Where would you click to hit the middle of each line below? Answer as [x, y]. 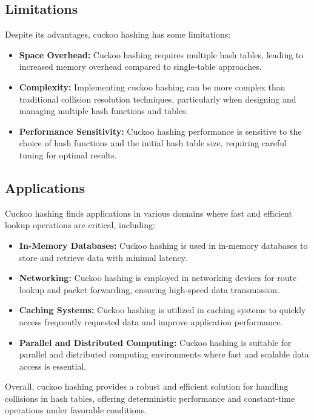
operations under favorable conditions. [76, 410]
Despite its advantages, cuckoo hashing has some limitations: [118, 34]
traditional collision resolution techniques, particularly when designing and [158, 99]
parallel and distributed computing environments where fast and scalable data [164, 354]
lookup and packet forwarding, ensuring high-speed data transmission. [149, 289]
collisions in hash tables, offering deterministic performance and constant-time [150, 398]
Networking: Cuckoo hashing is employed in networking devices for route [158, 278]
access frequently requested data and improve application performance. [151, 321]
